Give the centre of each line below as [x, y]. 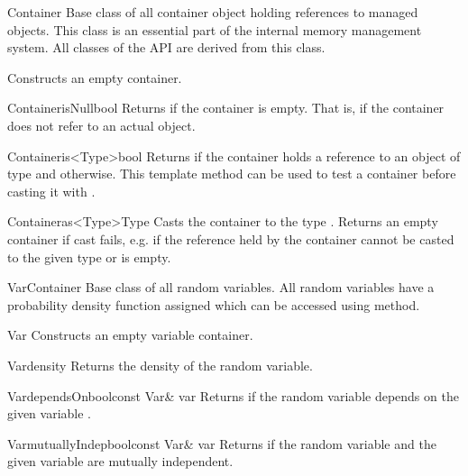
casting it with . [51, 191]
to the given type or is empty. [89, 256]
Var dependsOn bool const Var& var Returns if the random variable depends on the [233, 395]
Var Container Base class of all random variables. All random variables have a [221, 287]
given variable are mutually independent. [120, 461]
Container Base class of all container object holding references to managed [213, 12]
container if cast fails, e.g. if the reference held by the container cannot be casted [231, 238]
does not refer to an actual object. [101, 125]
